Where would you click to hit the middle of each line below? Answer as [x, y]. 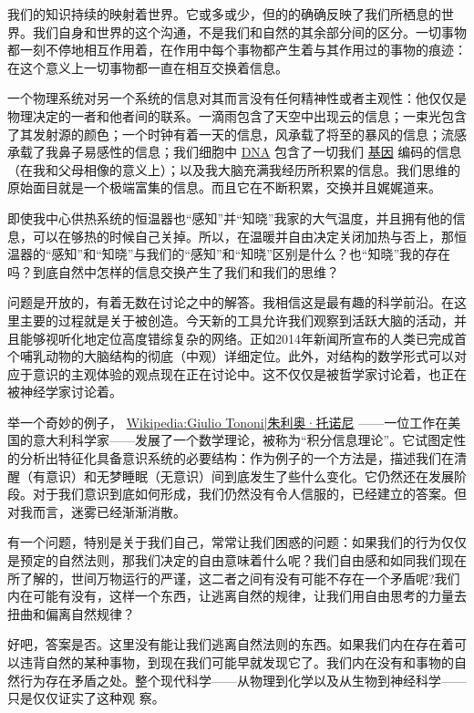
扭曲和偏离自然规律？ [71, 613]
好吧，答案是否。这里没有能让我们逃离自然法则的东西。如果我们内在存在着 [231, 644]
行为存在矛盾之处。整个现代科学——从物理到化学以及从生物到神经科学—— [243, 680]
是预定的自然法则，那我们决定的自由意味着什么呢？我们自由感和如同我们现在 [237, 560]
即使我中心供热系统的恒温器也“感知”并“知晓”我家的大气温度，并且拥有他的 [230, 217]
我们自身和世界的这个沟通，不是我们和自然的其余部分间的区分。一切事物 [249, 31]
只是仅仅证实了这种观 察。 [86, 698]
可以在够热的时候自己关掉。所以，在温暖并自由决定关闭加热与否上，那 [243, 236]
